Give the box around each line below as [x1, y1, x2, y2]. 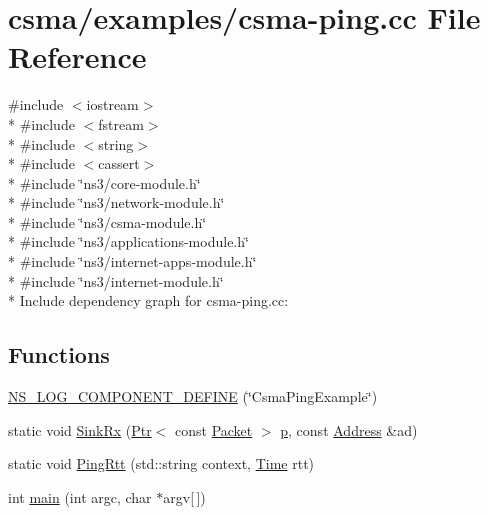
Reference [8, 36, 147, 77]
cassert [98, 153, 140, 174]
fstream [98, 113, 144, 134]
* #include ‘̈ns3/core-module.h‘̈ [8, 172, 201, 193]
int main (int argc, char [8, 486, 152, 507]
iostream [86, 94, 139, 115]
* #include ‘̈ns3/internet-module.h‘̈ [8, 270, 224, 291]
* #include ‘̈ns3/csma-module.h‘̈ [8, 211, 207, 232]
